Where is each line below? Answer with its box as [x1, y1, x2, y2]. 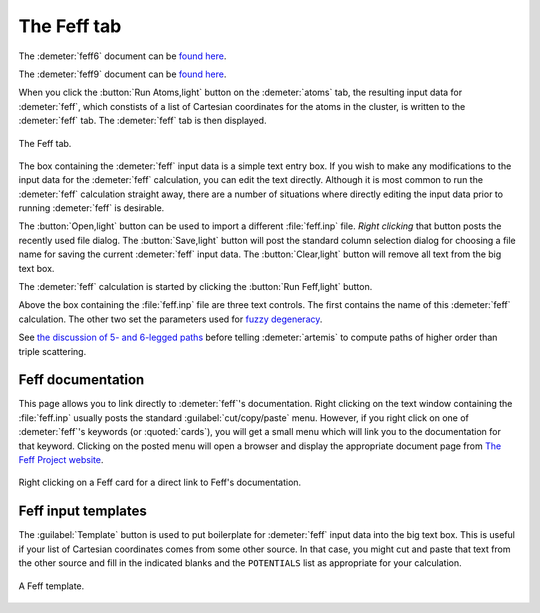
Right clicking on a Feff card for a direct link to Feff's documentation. [18, 476, 302, 489]
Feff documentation [18, 371, 145, 389]
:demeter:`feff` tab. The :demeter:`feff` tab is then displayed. [18, 115, 267, 127]
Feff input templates [18, 503, 147, 520]
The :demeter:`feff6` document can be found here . [18, 50, 227, 62]
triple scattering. [18, 345, 87, 357]
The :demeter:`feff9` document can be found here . [18, 68, 227, 80]
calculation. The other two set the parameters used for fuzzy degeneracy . [18, 313, 323, 325]
